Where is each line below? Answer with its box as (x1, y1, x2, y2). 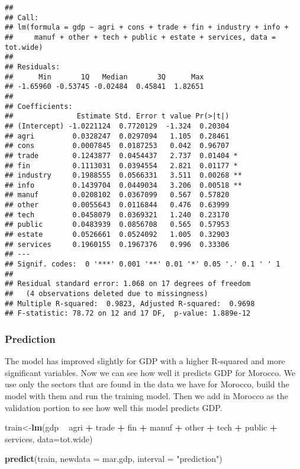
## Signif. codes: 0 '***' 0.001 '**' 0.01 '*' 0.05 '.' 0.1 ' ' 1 (5, 260, 280, 269)
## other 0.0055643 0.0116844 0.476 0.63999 (5, 201, 230, 210)
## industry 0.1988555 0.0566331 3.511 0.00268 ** (5, 171, 242, 180)
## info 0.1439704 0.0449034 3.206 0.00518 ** (5, 181, 242, 189)
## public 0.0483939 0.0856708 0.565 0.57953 (5, 220, 230, 229)
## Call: (5, 13, 39, 22)
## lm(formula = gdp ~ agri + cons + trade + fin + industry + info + (5, 23, 289, 32)
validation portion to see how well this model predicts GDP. (5, 401, 222, 413)
